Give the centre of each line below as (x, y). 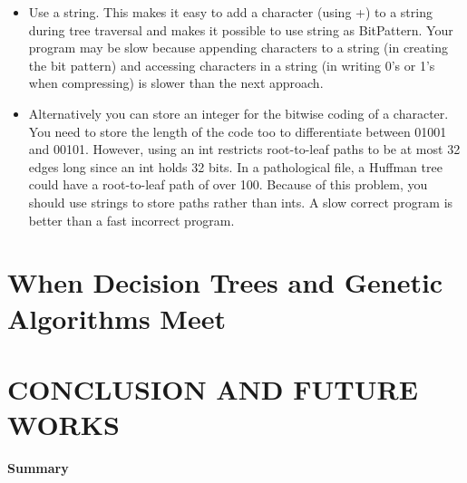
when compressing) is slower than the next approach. (176, 83)
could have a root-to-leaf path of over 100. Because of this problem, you (228, 184)
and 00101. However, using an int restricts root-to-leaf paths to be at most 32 (244, 149)
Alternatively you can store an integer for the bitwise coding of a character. (238, 113)
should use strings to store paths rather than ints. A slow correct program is (241, 202)
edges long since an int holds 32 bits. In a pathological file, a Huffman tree (235, 166)
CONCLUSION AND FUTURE (213, 388)
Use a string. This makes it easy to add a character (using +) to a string (230, 12)
